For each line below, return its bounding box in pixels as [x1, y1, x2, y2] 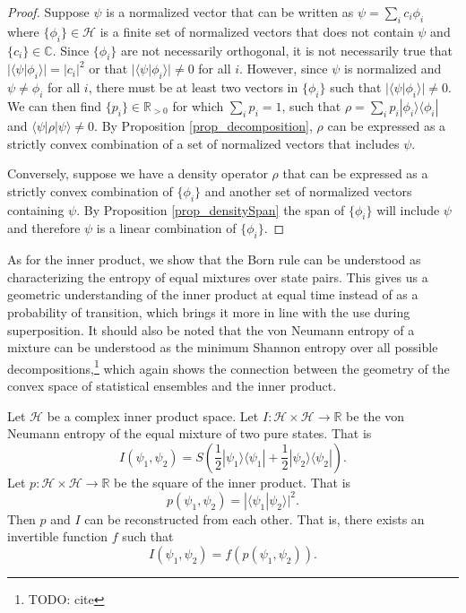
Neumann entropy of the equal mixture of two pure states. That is [7, 424, 372, 443]
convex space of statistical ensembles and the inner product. [7, 376, 337, 394]
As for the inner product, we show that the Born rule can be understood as [7, 250, 421, 269]
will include [376, 200, 440, 219]
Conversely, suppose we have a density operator [7, 164, 268, 183]
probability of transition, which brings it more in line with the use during [7, 302, 410, 321]
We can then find [7, 96, 102, 115]
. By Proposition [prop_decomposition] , [94, 116, 313, 134]
